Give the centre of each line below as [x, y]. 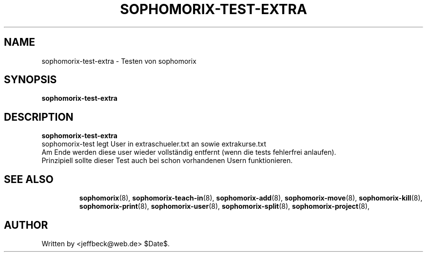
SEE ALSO [29, 179]
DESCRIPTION [39, 117]
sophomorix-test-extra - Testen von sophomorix [119, 61]
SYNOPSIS [30, 80]
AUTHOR [26, 225]
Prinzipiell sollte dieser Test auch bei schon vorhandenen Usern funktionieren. [167, 161]
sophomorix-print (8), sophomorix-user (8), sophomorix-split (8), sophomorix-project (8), [224, 206]
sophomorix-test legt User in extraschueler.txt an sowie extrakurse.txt [154, 144]
